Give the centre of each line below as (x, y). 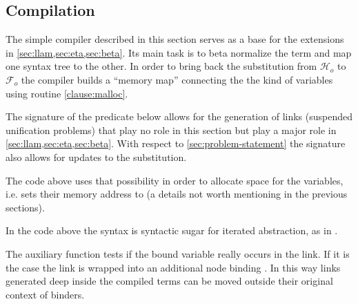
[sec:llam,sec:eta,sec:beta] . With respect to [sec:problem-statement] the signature (176, 143)
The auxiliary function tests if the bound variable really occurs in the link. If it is (178, 253)
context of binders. (45, 294)
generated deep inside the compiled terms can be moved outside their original (169, 281)
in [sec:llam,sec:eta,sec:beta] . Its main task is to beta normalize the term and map (179, 52)
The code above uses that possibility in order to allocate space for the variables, (175, 180)
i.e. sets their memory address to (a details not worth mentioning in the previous (177, 194)
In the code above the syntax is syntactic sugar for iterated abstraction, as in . (172, 230)
